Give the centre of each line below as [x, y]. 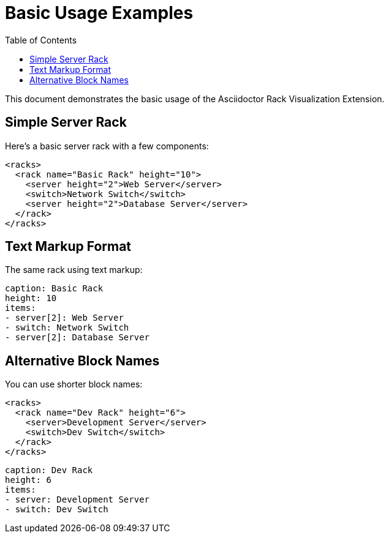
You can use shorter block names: [74, 384]
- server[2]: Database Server [77, 338]
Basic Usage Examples [99, 13]
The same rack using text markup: [74, 270]
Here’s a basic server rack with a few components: [107, 146]
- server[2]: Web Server [64, 318]
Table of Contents [41, 40]
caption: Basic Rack [54, 289]
